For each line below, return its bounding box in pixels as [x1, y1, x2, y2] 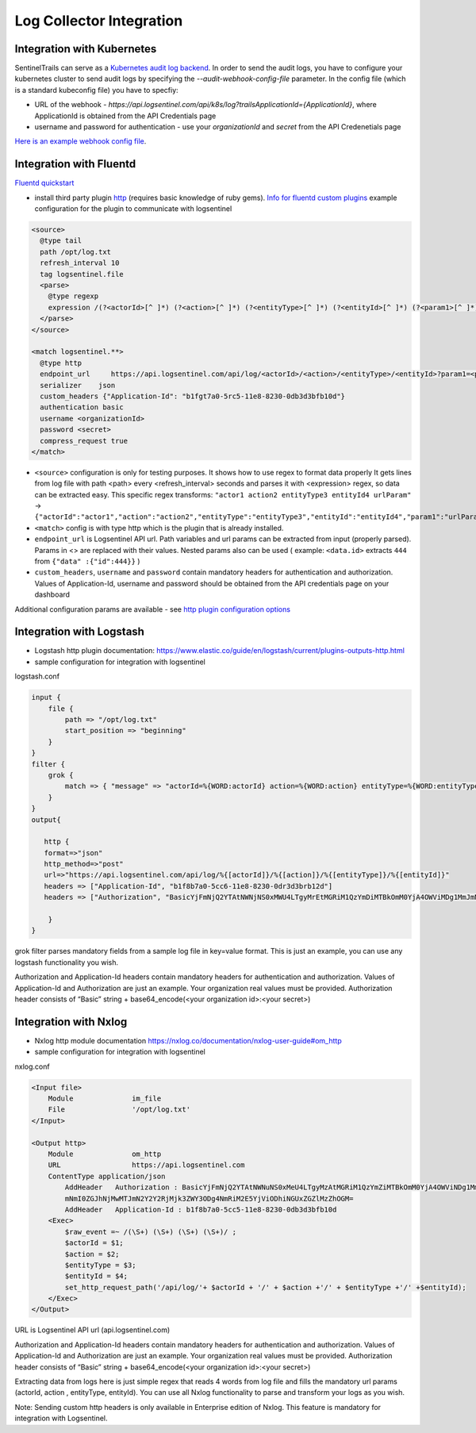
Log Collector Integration [14, 12, 183, 29]
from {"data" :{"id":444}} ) [34, 556, 140, 566]
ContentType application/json [48, 1171, 166, 1181]
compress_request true [40, 436, 129, 445]
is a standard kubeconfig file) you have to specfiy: [14, 85, 178, 94]
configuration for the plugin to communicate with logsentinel [34, 204, 232, 213]
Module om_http [48, 1150, 162, 1158]
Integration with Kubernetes [14, 42, 157, 56]
